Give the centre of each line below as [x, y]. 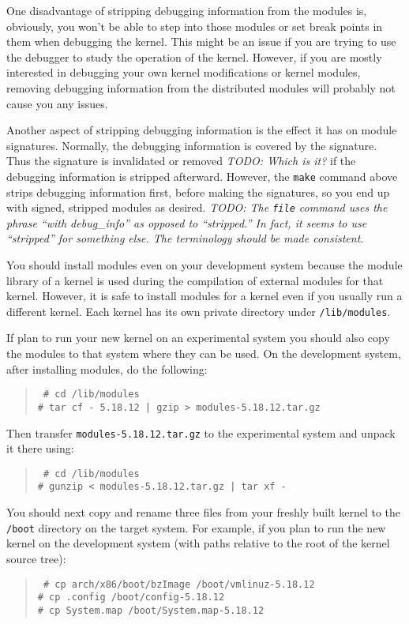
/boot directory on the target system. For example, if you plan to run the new [196, 527]
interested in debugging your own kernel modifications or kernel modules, [184, 72]
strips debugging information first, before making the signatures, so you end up [198, 192]
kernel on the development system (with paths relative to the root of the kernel [198, 543]
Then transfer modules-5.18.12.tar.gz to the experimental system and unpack [201, 432]
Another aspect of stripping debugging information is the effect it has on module [202, 130]
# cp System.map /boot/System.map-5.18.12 [151, 610]
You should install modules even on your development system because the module [204, 265]
